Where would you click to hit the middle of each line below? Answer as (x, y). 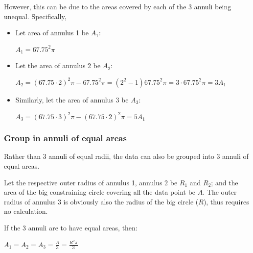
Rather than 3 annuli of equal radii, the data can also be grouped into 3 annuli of (126, 156)
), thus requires (226, 201)
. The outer (220, 192)
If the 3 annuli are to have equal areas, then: (71, 227)
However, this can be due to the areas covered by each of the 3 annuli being (118, 6)
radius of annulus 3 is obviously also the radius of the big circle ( (101, 201)
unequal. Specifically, (35, 16)
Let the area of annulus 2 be (58, 65)
